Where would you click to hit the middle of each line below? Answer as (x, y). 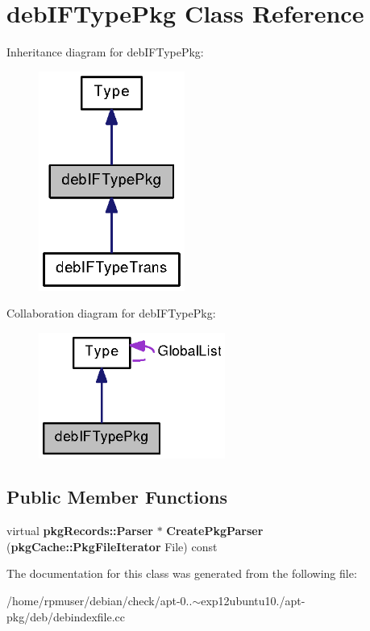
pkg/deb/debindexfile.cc (66, 616)
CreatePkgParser (215, 531)
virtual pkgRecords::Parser (80, 531)
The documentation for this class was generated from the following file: (182, 573)
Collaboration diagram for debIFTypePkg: (111, 313)
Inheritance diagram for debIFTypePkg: (105, 52)
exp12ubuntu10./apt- (253, 601)
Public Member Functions (117, 497)
